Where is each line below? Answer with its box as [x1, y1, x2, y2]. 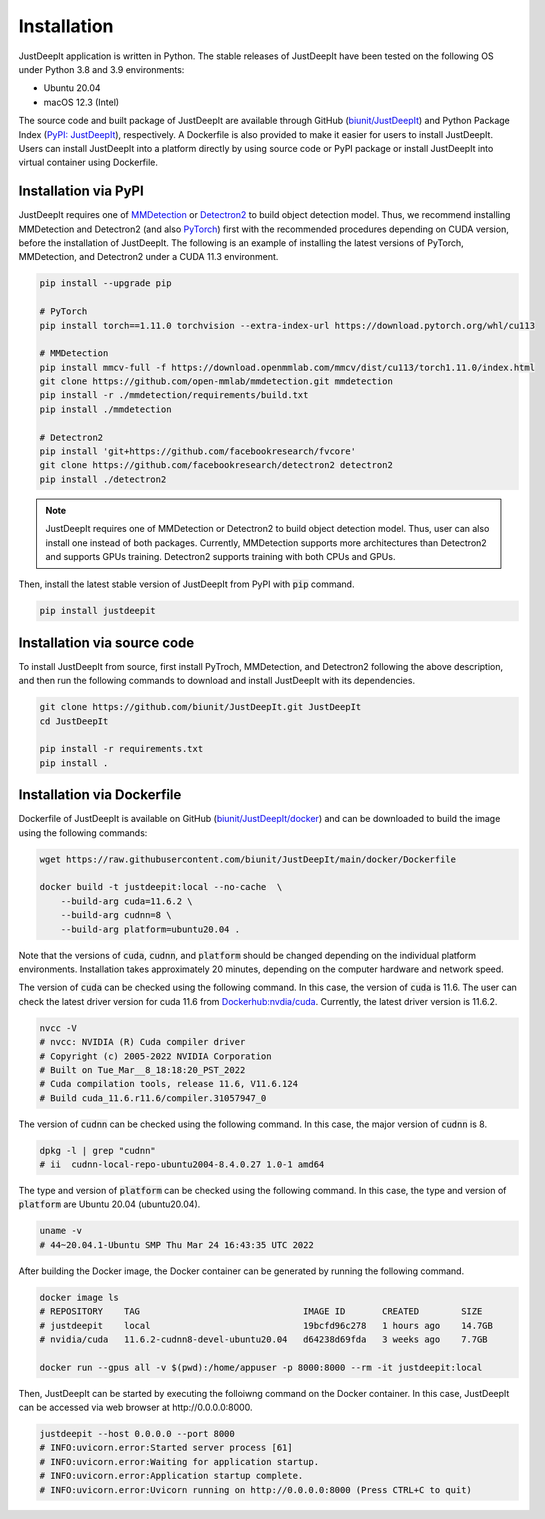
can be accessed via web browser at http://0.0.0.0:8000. [18, 1401, 253, 1414]
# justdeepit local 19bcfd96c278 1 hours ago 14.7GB [39, 1320, 494, 1331]
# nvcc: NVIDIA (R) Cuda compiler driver [39, 1036, 246, 1048]
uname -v [39, 1225, 83, 1237]
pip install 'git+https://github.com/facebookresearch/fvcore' [39, 446, 357, 457]
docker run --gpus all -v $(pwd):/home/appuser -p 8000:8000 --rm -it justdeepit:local [39, 1361, 483, 1373]
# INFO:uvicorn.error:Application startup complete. [39, 1470, 304, 1482]
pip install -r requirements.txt [39, 743, 204, 755]
